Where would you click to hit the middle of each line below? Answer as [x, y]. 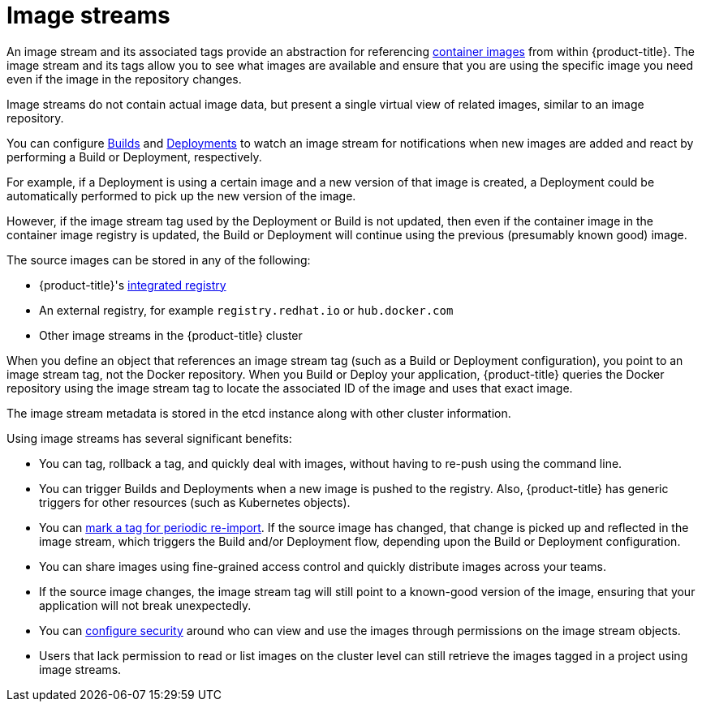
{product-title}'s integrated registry [133, 285]
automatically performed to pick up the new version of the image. [181, 195]
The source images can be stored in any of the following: [159, 260]
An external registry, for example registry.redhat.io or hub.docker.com [246, 310]
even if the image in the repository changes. [124, 79]
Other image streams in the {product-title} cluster [171, 335]
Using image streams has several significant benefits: [149, 438]
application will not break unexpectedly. [145, 605]
